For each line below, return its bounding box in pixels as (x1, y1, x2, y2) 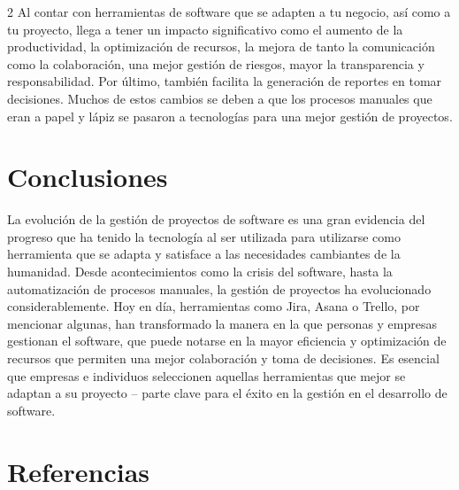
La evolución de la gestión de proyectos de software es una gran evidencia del (7, 210, 425, 229)
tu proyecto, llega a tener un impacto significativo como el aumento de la (7, 19, 403, 38)
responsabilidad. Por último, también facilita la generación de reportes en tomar (7, 72, 442, 90)
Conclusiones (7, 159, 168, 195)
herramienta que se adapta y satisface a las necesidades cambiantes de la (7, 245, 401, 263)
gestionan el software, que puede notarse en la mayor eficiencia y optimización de (7, 331, 447, 350)
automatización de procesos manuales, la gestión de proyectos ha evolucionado (7, 279, 432, 298)
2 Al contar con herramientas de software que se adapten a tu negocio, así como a (7, 3, 451, 20)
